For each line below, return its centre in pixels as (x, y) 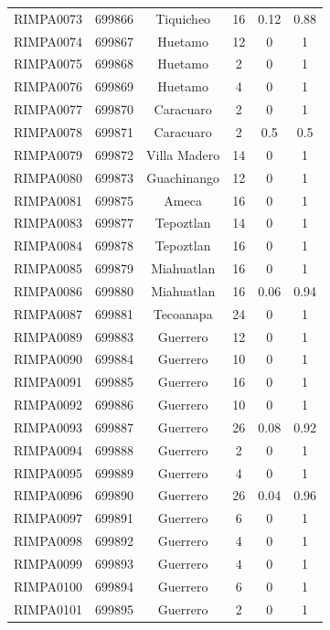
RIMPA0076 (48, 86)
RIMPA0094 (48, 449)
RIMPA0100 (48, 586)
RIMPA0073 (48, 18)
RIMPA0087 (48, 313)
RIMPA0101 (48, 609)
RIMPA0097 (48, 518)
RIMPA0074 (48, 41)
